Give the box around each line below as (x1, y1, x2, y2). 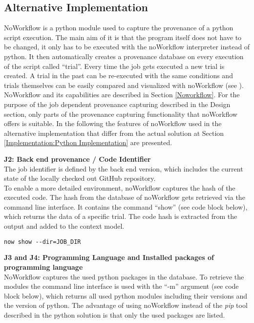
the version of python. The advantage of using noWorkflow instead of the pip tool (4, 300, 248, 310)
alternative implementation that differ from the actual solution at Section (4, 128, 224, 138)
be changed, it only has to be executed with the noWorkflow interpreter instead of (4, 42, 250, 52)
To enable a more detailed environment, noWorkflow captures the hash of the (4, 182, 235, 193)
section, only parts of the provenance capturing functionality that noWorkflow (4, 108, 237, 119)
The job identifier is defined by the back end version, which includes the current (4, 163, 243, 173)
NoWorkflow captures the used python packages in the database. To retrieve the (4, 271, 244, 281)
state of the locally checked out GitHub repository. (4, 173, 156, 183)
